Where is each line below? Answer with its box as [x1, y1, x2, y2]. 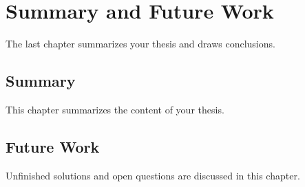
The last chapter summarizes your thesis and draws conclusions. [6, 36, 275, 51]
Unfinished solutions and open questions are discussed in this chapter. [6, 168, 300, 182]
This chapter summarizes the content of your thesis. [6, 102, 224, 116]
